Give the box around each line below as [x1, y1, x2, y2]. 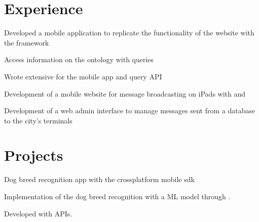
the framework [4, 37, 49, 48]
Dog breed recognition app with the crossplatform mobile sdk [4, 174, 195, 185]
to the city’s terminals [4, 115, 72, 125]
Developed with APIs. [4, 208, 72, 218]
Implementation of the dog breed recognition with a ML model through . [4, 191, 231, 201]
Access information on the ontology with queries [4, 54, 154, 65]
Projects [4, 145, 63, 165]
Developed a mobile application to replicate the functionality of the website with [4, 27, 254, 38]
